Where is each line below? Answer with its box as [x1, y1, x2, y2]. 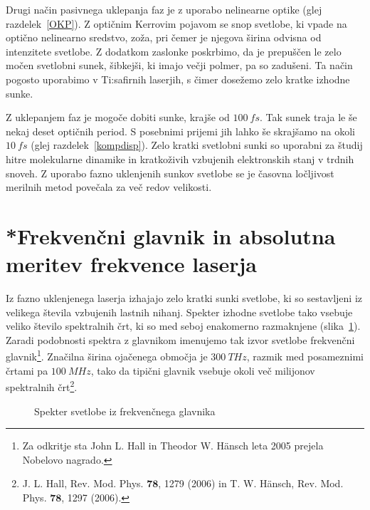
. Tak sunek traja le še [260, 110, 357, 125]
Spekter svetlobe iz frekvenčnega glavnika [34, 403, 216, 418]
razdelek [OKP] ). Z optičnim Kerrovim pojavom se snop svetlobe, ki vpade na [6, 16, 347, 31]
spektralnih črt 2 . [6, 378, 78, 394]
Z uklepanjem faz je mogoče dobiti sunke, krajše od [6, 110, 230, 125]
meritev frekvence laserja [6, 249, 257, 279]
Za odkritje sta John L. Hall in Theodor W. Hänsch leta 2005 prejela [22, 438, 324, 453]
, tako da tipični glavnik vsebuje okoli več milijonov [90, 363, 315, 378]
